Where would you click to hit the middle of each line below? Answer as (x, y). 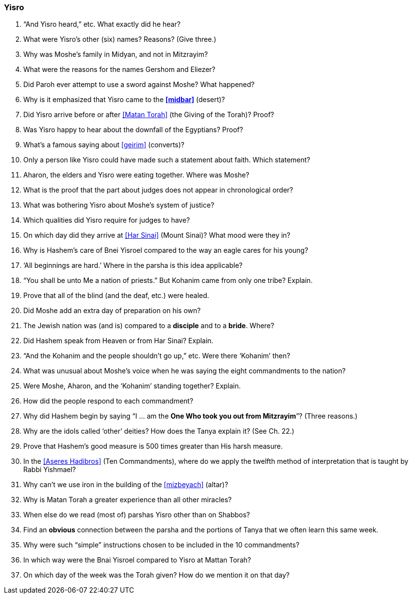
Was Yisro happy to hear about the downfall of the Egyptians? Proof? (133, 130)
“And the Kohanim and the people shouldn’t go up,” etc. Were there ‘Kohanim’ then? (157, 356)
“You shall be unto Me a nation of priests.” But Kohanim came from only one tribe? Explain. (168, 281)
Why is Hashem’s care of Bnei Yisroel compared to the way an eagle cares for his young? (166, 250)
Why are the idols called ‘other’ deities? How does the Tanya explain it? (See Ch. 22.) (159, 431)
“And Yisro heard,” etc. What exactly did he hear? (102, 24)
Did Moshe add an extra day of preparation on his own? (112, 311)
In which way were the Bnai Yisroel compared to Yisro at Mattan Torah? (137, 560)
